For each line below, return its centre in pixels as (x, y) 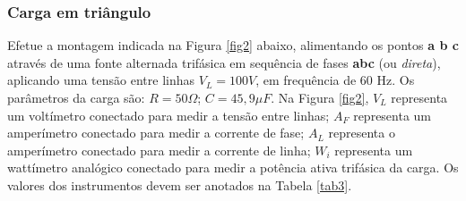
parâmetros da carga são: (76, 97)
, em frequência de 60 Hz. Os (335, 80)
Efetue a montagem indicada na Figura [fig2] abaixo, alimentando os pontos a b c (233, 45)
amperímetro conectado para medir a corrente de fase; (156, 133)
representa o (362, 133)
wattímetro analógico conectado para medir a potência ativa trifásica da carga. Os (233, 167)
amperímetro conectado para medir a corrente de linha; (159, 150)
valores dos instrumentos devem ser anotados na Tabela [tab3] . (180, 184)
